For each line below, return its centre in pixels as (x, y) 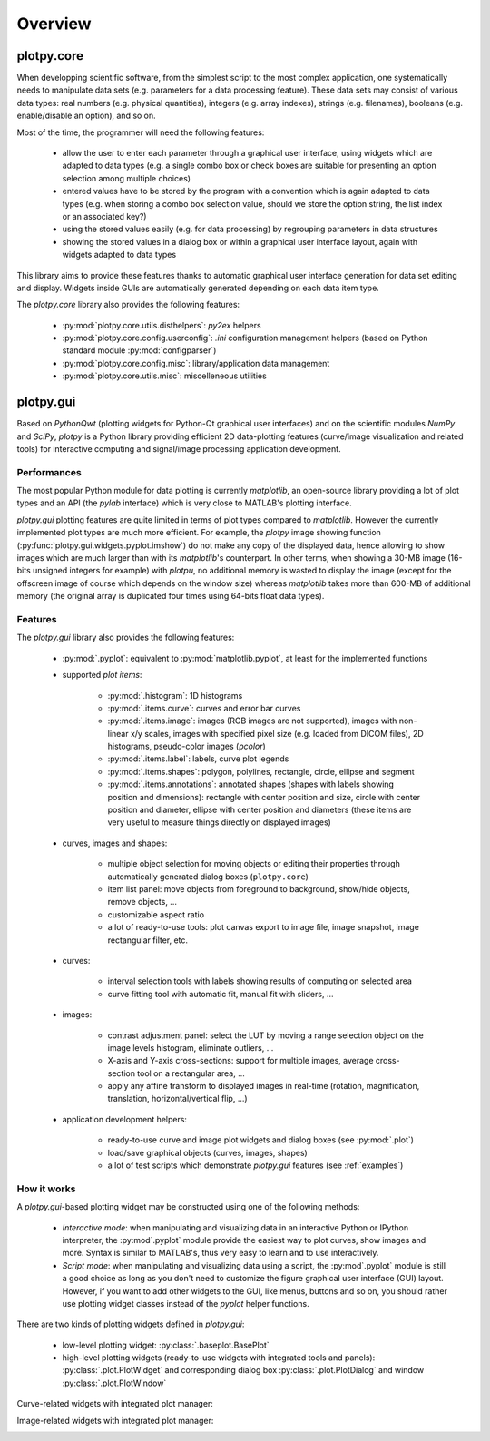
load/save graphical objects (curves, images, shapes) (207, 1152)
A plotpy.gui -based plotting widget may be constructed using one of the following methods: (188, 1207)
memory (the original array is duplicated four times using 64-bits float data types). (171, 596)
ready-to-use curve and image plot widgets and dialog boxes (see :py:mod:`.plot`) (261, 1140)
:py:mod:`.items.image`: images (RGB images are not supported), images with (252, 720)
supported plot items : (102, 675)
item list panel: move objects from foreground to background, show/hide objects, (259, 889)
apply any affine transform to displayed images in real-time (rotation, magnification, (264, 1086)
